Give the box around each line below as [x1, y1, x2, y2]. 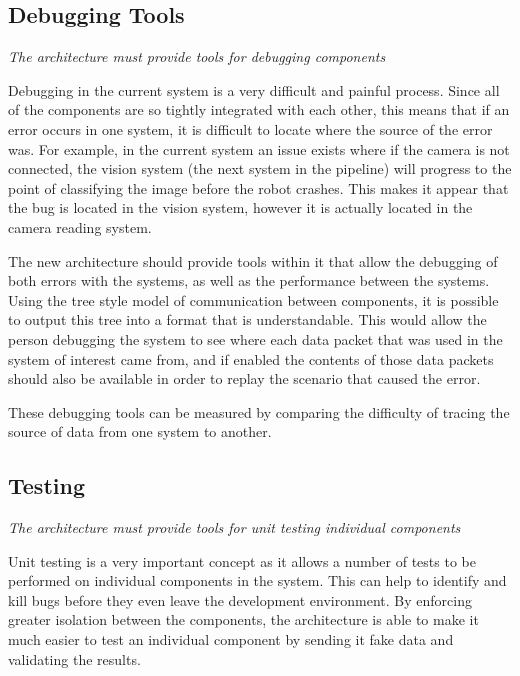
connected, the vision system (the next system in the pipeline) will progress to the [8, 158, 512, 179]
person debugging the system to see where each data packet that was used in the [8, 328, 503, 349]
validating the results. [8, 648, 141, 669]
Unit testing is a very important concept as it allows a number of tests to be [8, 550, 476, 571]
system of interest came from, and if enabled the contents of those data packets [8, 348, 494, 369]
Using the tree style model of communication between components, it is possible [8, 289, 499, 310]
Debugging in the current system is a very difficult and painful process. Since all [8, 79, 500, 100]
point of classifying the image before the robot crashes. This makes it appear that [8, 177, 509, 198]
